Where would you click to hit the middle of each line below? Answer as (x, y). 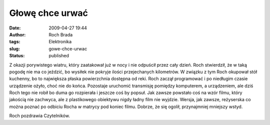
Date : (15, 28)
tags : (15, 42)
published (59, 56)
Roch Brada (61, 34)
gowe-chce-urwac (68, 49)
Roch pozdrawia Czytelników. (39, 116)
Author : (17, 34)
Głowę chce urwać (49, 13)
